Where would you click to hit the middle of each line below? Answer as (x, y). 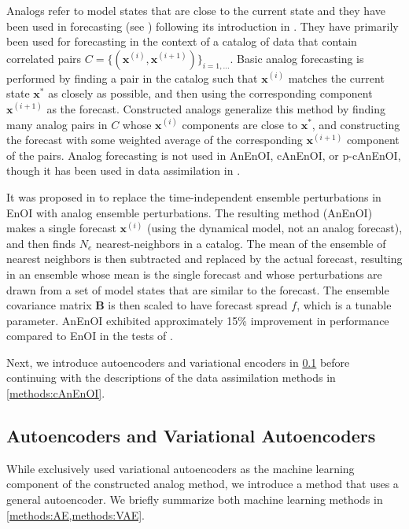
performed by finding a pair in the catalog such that (132, 78)
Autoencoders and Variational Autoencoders (191, 436)
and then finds (41, 243)
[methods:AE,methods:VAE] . (76, 514)
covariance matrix (49, 305)
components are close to (240, 124)
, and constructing (356, 124)
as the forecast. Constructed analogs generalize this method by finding (216, 108)
